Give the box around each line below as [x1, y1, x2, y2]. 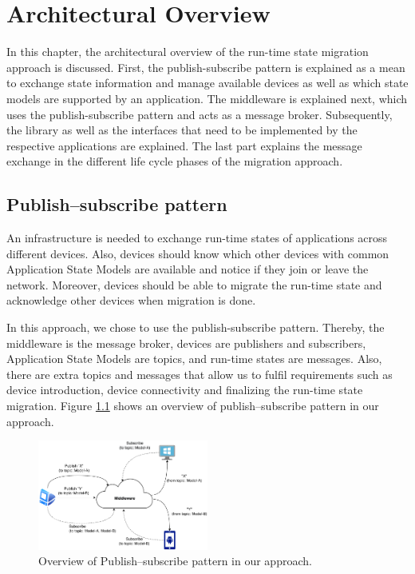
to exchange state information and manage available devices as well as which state [6, 74, 409, 91]
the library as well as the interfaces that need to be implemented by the [6, 122, 358, 138]
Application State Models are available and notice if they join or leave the [6, 261, 369, 277]
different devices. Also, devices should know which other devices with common [6, 245, 389, 261]
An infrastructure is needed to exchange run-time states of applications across [6, 229, 388, 246]
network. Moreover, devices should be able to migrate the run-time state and [6, 276, 382, 293]
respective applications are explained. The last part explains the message [6, 137, 362, 153]
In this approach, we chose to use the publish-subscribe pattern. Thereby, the [6, 319, 385, 336]
